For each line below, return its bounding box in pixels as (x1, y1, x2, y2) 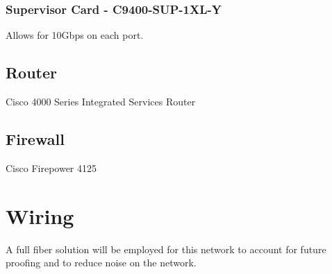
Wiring (6, 201, 74, 230)
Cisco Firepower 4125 (6, 160, 97, 175)
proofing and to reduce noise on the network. (6, 255, 197, 270)
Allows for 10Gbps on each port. (6, 28, 144, 42)
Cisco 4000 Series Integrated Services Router (6, 94, 196, 109)
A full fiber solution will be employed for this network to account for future (6, 241, 326, 256)
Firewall (6, 128, 65, 149)
